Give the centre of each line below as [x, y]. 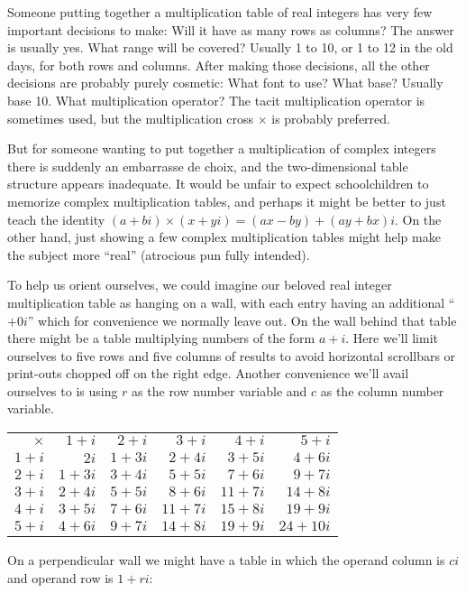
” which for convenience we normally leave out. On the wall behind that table [242, 320]
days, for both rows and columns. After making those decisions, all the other [219, 65]
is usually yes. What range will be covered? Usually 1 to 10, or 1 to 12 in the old [230, 47]
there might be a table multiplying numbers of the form [161, 338]
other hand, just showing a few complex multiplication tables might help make [224, 237]
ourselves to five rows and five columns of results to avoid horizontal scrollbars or [232, 355]
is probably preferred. [331, 118]
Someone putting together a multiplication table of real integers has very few [220, 12]
